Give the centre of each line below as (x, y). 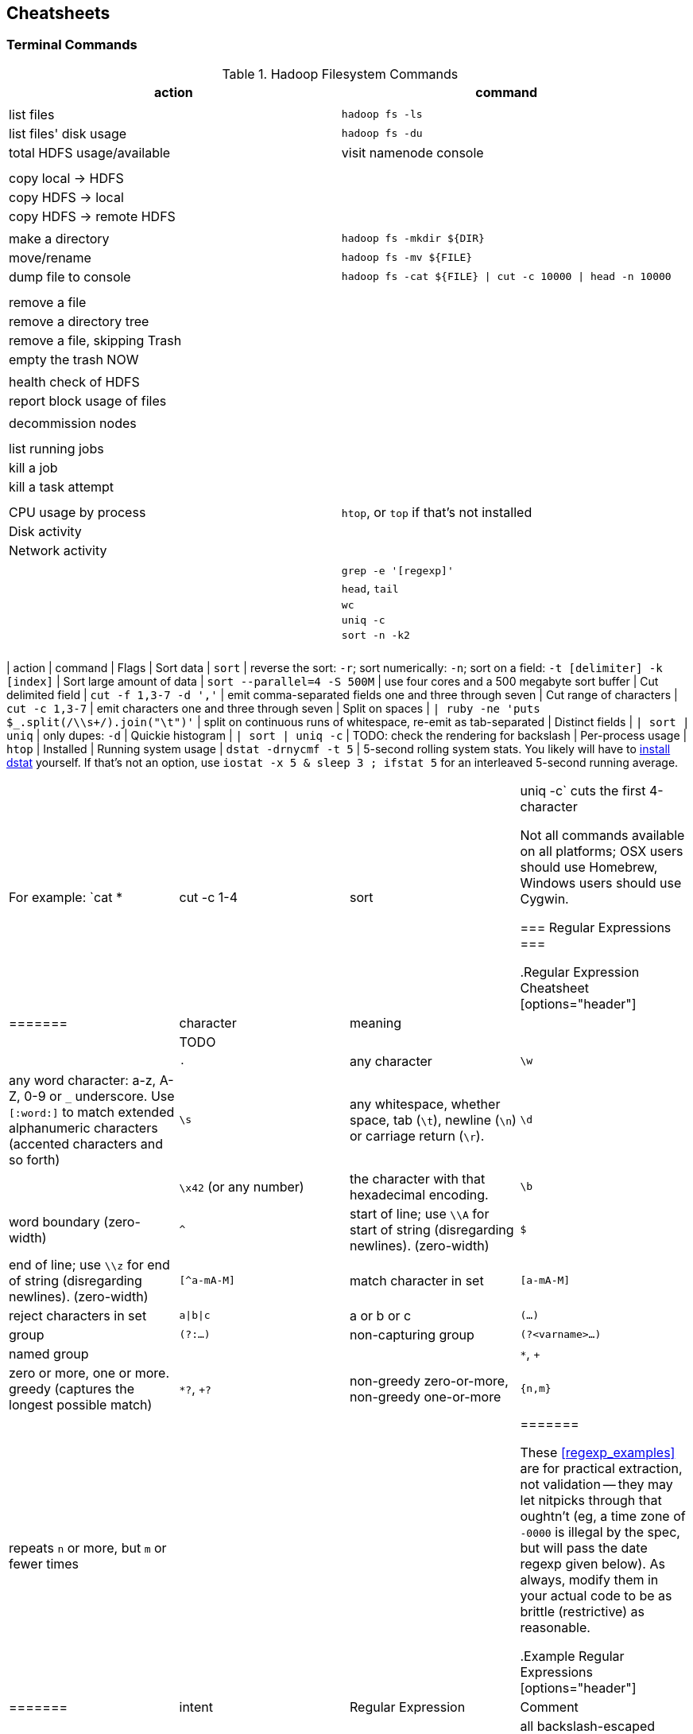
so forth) (35, 1159)
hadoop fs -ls (382, 115)
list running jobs (56, 448)
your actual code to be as (596, 1595)
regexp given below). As (592, 1563)
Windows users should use (601, 883)
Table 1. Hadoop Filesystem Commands (340, 74)
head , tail (370, 587)
